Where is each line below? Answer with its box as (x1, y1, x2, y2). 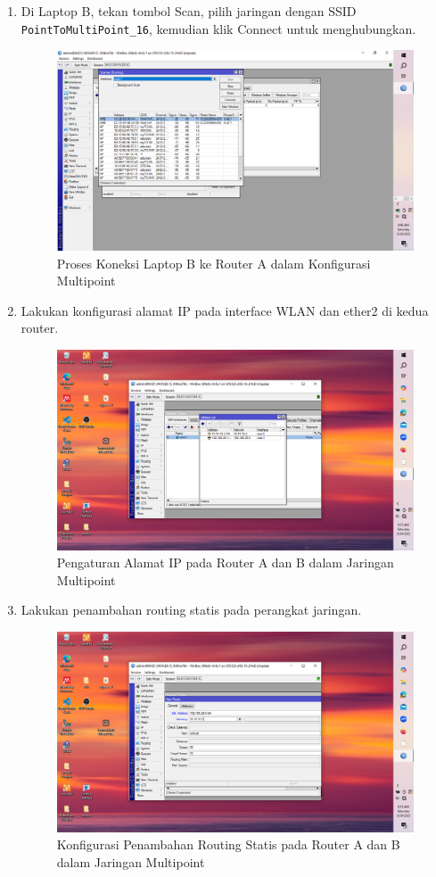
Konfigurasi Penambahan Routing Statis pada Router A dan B (56, 835, 400, 854)
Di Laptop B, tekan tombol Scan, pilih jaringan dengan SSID (21, 2, 357, 20)
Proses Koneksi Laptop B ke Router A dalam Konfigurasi (56, 253, 371, 272)
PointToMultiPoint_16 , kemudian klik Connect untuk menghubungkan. (21, 19, 416, 37)
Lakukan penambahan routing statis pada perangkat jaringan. (21, 600, 362, 619)
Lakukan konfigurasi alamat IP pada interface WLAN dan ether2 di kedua (21, 301, 429, 319)
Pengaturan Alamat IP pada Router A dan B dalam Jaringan (56, 553, 394, 572)
